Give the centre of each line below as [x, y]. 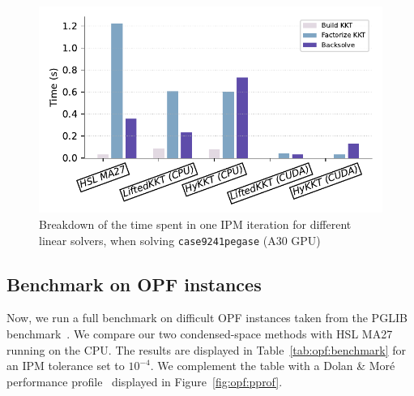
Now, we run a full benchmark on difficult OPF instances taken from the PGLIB [207, 318]
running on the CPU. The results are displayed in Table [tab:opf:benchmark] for [207, 349]
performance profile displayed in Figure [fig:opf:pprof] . [145, 381]
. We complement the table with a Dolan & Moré [273, 366]
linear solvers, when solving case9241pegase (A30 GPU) [180, 240]
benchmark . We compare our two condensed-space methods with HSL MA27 [200, 334]
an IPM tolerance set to [66, 366]
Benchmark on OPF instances [134, 284]
